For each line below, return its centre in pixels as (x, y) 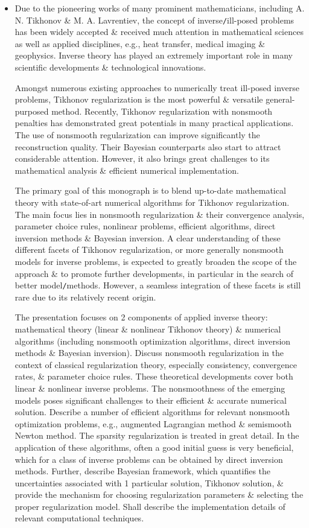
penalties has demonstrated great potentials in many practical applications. (154, 123)
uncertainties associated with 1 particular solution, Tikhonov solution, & (149, 482)
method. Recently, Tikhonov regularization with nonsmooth (162, 111)
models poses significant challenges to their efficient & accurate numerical (151, 400)
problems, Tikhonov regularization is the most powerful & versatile (139, 99)
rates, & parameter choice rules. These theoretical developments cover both (154, 376)
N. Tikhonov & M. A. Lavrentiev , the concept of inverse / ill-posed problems (154, 20)
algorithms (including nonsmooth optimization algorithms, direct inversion (153, 341)
